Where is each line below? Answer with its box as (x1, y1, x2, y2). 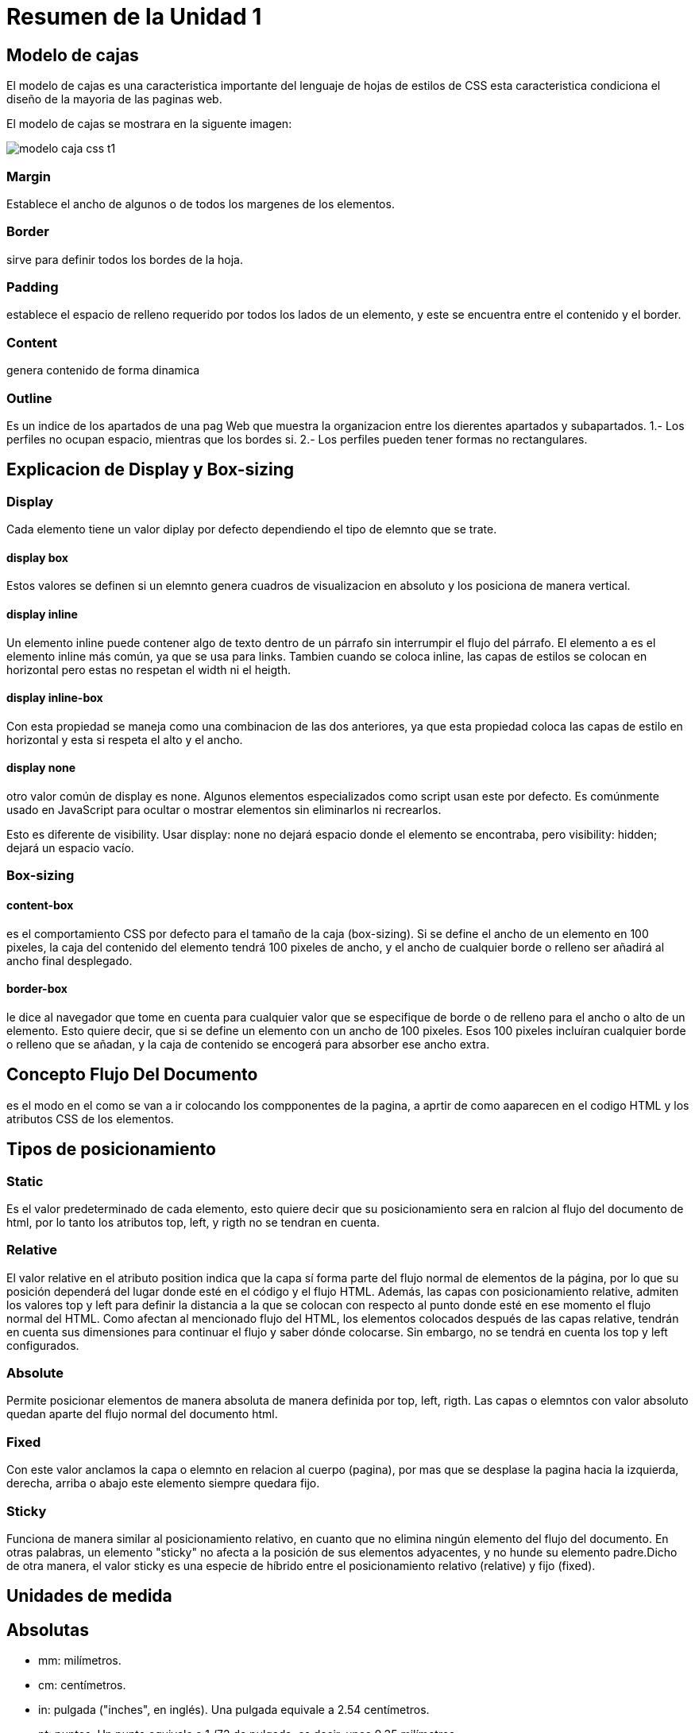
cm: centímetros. (38, 1678, 126, 1692)
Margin (6, 168, 51, 184)
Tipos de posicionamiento (6, 1139, 216, 1160)
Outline (6, 390, 52, 406)
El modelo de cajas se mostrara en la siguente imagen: (6, 117, 292, 131)
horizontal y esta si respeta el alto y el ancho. (6, 732, 243, 746)
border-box (6, 982, 68, 996)
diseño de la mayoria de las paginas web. (6, 92, 222, 107)
